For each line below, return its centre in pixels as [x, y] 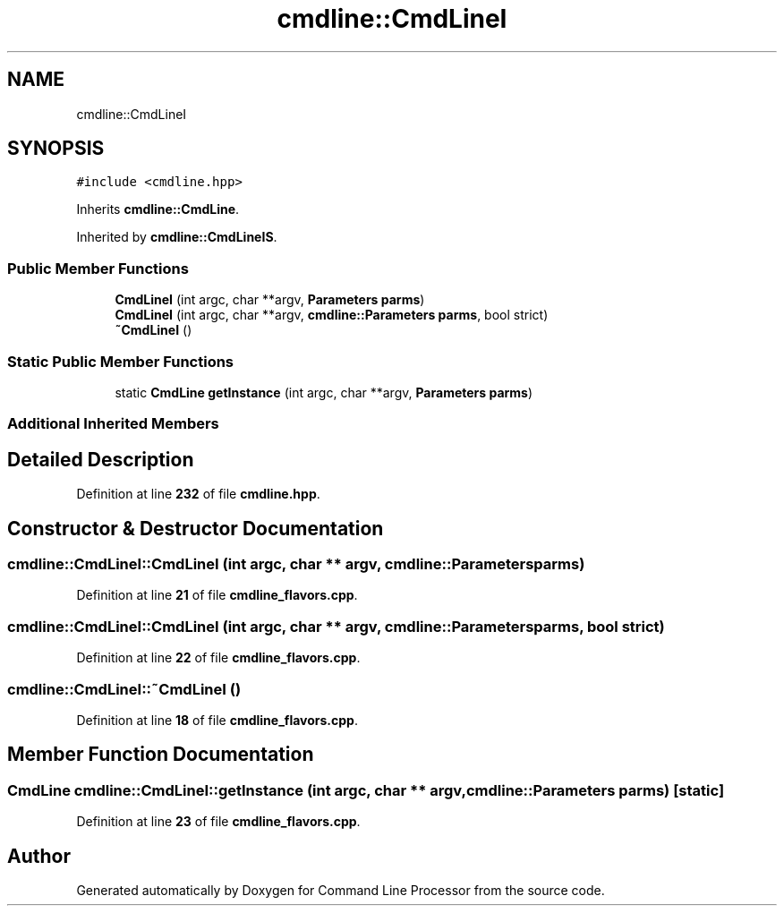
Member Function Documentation [161, 755]
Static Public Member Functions [121, 361]
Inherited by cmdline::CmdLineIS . [177, 237]
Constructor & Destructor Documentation [196, 528]
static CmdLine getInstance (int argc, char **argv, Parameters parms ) [324, 392]
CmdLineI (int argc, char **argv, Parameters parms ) [270, 300]
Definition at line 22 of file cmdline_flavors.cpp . [218, 658]
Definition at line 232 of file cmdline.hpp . [198, 494]
